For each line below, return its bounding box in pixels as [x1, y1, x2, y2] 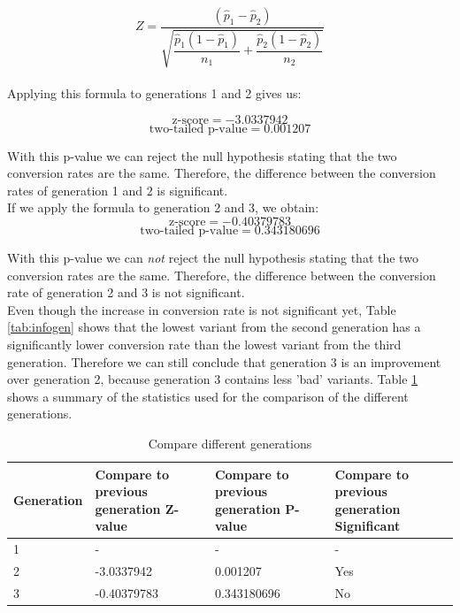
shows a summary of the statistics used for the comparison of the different [7, 387, 409, 405]
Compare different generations [148, 433, 312, 452]
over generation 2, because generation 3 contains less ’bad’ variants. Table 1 [7, 370, 418, 388]
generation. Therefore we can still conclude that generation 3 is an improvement [7, 352, 441, 371]
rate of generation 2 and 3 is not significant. [7, 283, 245, 302]
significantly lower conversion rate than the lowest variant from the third [7, 334, 402, 353]
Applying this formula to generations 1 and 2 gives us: [7, 84, 302, 103]
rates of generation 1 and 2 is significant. [7, 180, 228, 199]
